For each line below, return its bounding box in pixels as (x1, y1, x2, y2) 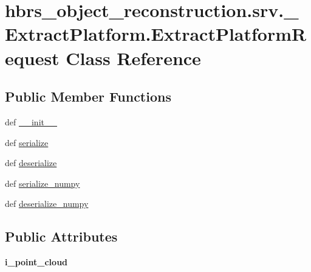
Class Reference (66, 45, 201, 70)
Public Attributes (5, 227, 118, 246)
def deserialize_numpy (5, 197, 89, 210)
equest (5, 45, 60, 70)
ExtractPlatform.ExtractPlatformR (5, 21, 307, 46)
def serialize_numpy (5, 176, 80, 189)
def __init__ (5, 115, 57, 128)
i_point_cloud (5, 256, 68, 268)
